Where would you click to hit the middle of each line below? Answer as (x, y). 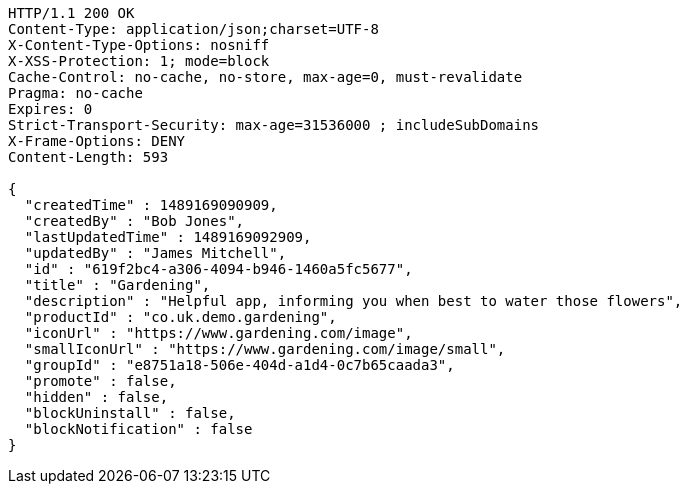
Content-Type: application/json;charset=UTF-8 (193, 29)
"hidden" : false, (96, 397)
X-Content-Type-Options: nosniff (139, 45)
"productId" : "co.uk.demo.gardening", (180, 317)
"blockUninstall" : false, (130, 413)
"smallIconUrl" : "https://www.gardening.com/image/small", (265, 349)
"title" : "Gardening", (117, 285)
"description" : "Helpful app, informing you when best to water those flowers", (353, 301)
